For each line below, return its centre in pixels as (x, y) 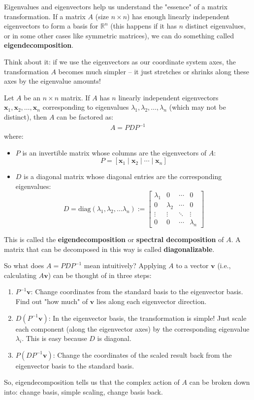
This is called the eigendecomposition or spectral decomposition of (114, 239)
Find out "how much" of (52, 301)
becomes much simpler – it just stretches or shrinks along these (154, 71)
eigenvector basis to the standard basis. (75, 365)
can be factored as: (85, 116)
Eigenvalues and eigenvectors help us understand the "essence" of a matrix (116, 6)
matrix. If (75, 97)
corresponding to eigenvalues (86, 107)
